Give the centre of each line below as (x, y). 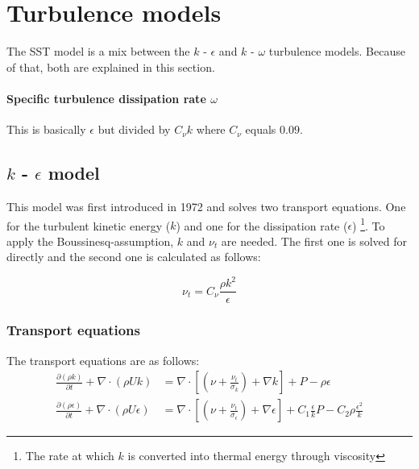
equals (261, 129)
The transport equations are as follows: (103, 360)
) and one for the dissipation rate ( (262, 225)
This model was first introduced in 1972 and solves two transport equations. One (206, 206)
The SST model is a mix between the (98, 51)
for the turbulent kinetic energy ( (89, 225)
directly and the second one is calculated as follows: (134, 257)
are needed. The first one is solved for (314, 241)
